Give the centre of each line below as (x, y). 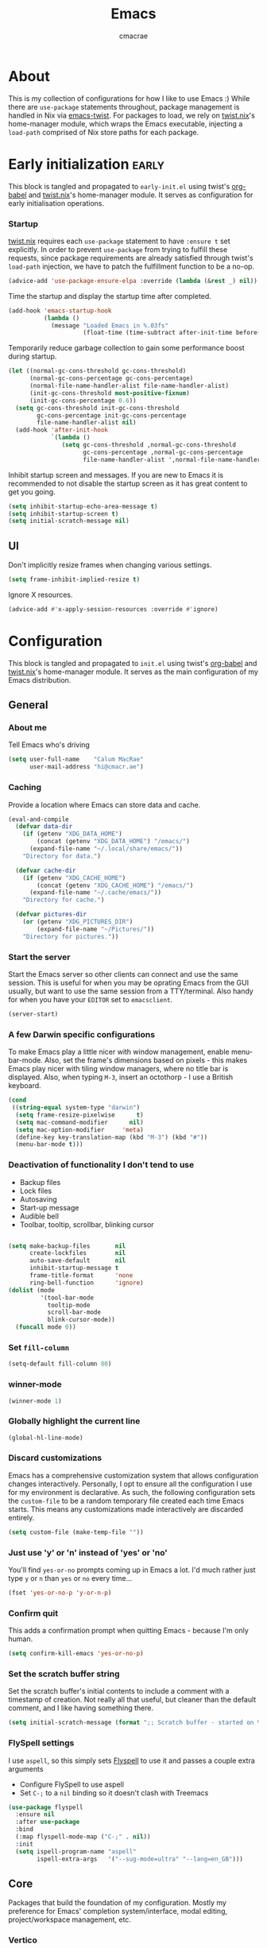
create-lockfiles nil (77, 1253)
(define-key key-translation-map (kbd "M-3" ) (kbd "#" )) (112, 1137)
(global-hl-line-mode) (46, 1438)
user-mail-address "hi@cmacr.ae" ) (87, 767)
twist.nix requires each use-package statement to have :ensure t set (119, 241)
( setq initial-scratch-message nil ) (69, 521)
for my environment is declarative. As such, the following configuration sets (132, 1492)
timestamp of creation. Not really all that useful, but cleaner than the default (132, 1700)
